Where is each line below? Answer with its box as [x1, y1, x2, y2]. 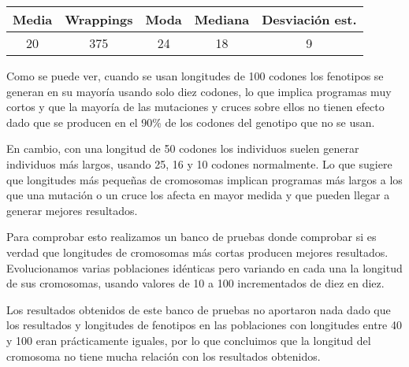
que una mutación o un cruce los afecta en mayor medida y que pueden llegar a [6, 187, 390, 203]
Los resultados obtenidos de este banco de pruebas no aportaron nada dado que [6, 301, 391, 317]
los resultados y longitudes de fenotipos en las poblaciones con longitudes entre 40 [6, 317, 402, 333]
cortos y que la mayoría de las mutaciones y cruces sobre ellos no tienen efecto [6, 98, 385, 115]
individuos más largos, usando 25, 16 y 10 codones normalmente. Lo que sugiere [6, 155, 392, 172]
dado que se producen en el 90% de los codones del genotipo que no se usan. [6, 113, 375, 130]
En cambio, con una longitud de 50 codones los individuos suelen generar [6, 140, 359, 157]
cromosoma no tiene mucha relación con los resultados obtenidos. [6, 347, 321, 364]
